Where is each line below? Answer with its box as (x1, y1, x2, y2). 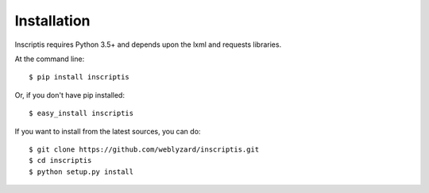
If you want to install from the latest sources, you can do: (14, 126, 201, 136)
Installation (14, 12, 91, 29)
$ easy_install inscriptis (29, 109, 134, 118)
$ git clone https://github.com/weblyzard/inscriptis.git (29, 145, 260, 154)
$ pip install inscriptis (29, 72, 130, 82)
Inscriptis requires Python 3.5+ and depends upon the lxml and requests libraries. (14, 40, 282, 49)
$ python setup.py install (29, 167, 134, 176)
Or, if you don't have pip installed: (14, 90, 125, 99)
